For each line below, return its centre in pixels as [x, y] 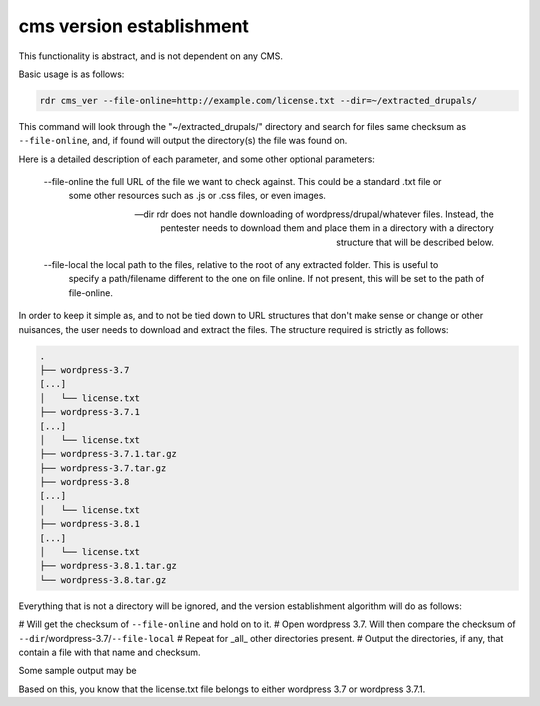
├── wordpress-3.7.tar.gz [103, 468]
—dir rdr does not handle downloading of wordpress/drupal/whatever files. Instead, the [314, 214]
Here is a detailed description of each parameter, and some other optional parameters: [196, 159]
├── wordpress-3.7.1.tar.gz [108, 454]
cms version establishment [134, 26]
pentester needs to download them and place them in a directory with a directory [327, 228]
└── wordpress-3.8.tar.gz [103, 579]
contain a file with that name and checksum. [109, 652]
